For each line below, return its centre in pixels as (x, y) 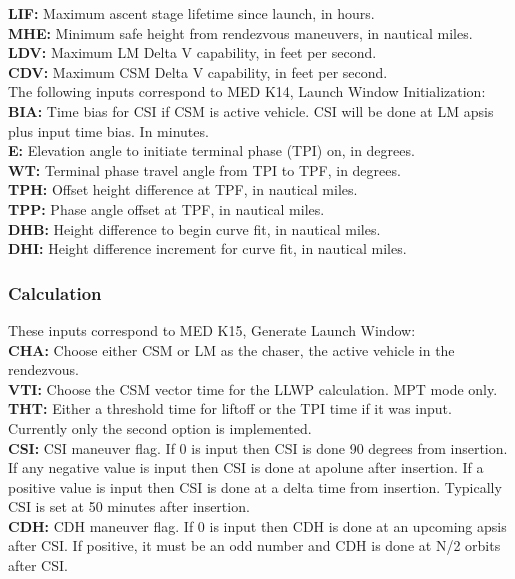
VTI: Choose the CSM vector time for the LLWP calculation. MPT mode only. (253, 388)
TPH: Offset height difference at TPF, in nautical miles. (183, 189)
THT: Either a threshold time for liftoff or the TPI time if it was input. (230, 408)
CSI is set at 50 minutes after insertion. (129, 506)
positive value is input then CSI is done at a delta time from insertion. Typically (255, 486)
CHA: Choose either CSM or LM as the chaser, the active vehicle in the (231, 349)
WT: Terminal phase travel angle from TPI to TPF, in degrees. (204, 169)
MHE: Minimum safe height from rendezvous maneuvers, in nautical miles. (240, 32)
